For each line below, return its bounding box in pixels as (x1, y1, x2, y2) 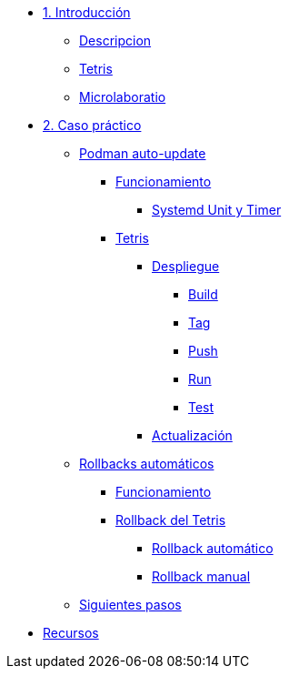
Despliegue (152, 258, 220, 274)
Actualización (152, 428, 233, 443)
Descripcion (79, 33, 152, 48)
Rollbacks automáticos (79, 456, 214, 471)
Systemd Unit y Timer (152, 202, 282, 217)
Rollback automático (152, 540, 274, 556)
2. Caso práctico (43, 117, 142, 133)
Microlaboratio (79, 89, 166, 105)
